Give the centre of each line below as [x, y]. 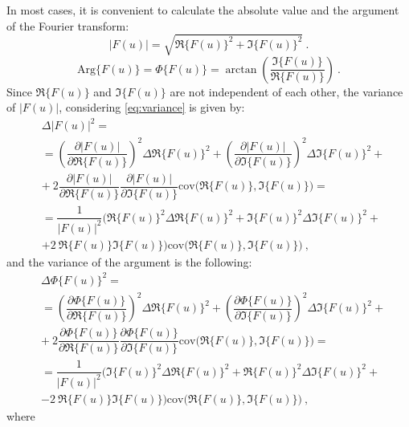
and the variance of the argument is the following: [129, 261]
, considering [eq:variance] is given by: [152, 107]
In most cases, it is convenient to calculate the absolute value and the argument [203, 10]
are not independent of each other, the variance [286, 91]
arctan [241, 69]
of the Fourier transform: [68, 25]
